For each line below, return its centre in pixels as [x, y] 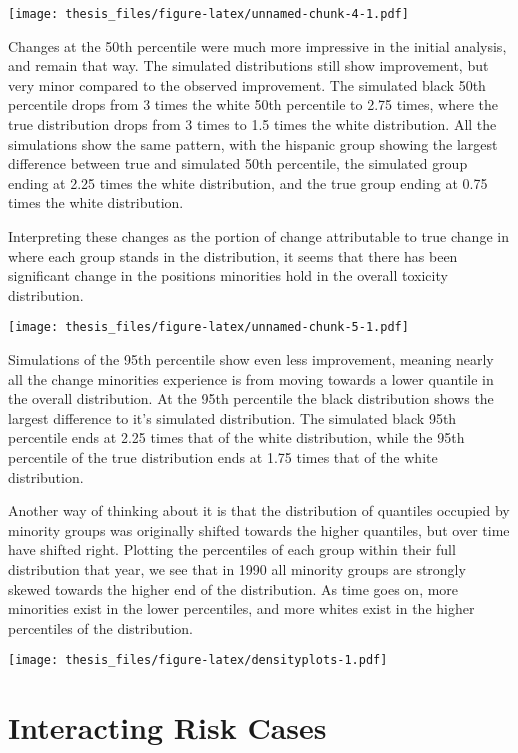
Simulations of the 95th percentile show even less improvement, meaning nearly [251, 359]
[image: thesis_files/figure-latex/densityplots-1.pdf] [198, 660]
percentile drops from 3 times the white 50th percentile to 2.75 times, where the [253, 104]
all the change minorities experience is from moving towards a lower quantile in [251, 378]
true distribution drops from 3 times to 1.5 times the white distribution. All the [252, 124]
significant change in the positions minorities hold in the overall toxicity [228, 275]
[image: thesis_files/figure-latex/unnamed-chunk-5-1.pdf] [208, 327]
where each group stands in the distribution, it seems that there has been [233, 255]
